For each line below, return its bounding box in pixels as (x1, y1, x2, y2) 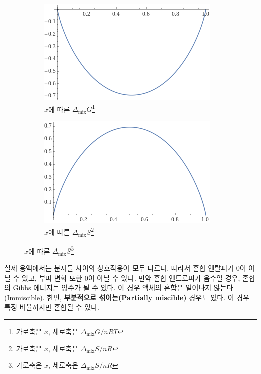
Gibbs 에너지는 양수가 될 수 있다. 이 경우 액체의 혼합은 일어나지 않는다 (13, 282, 233, 293)
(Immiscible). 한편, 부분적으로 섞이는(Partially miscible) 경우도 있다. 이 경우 (4, 292, 250, 302)
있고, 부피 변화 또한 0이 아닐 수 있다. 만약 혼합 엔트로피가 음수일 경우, (22, 272, 240, 283)
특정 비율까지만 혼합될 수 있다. (4, 302, 99, 312)
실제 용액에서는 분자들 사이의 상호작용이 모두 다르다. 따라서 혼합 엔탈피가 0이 (4, 262, 246, 273)
